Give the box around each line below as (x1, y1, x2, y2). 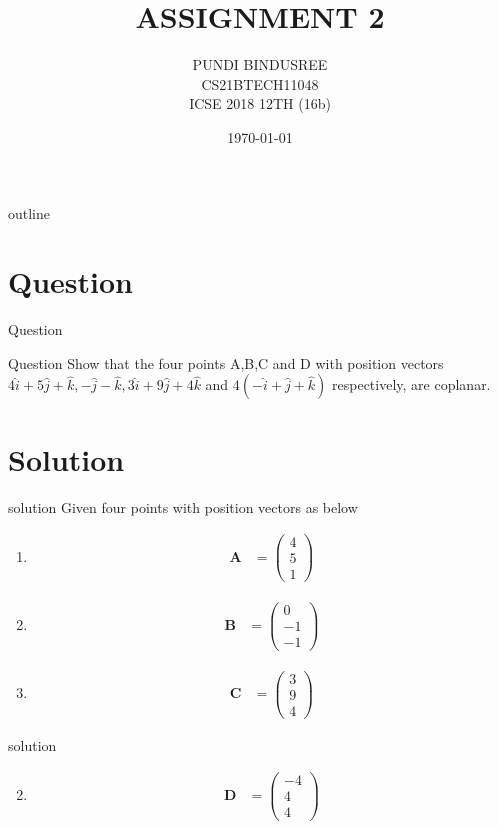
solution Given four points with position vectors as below (8, 496, 358, 517)
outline (8, 202, 51, 223)
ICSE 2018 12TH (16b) (189, 93, 331, 114)
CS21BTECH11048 (201, 73, 319, 94)
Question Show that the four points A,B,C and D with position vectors (8, 352, 444, 373)
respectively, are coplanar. (332, 374, 491, 395)
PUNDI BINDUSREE (192, 54, 328, 75)
